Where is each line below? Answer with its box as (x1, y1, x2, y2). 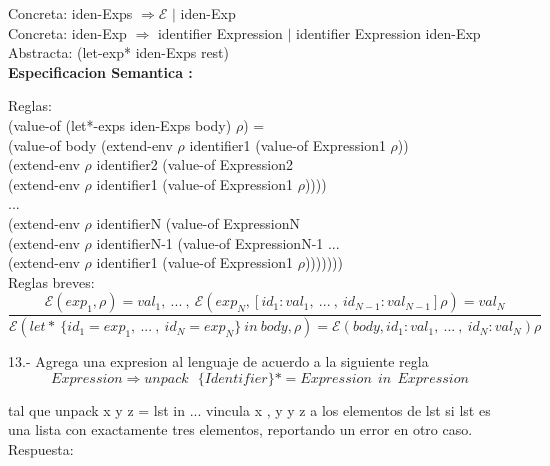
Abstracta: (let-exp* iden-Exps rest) (8, 42, 230, 63)
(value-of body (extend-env (8, 134, 173, 155)
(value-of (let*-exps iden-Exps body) (8, 114, 232, 135)
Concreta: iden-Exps (8, 3, 133, 23)
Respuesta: (8, 438, 74, 459)
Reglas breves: (8, 271, 95, 292)
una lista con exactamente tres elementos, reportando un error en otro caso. (8, 419, 473, 440)
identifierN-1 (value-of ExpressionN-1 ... (96, 232, 340, 253)
